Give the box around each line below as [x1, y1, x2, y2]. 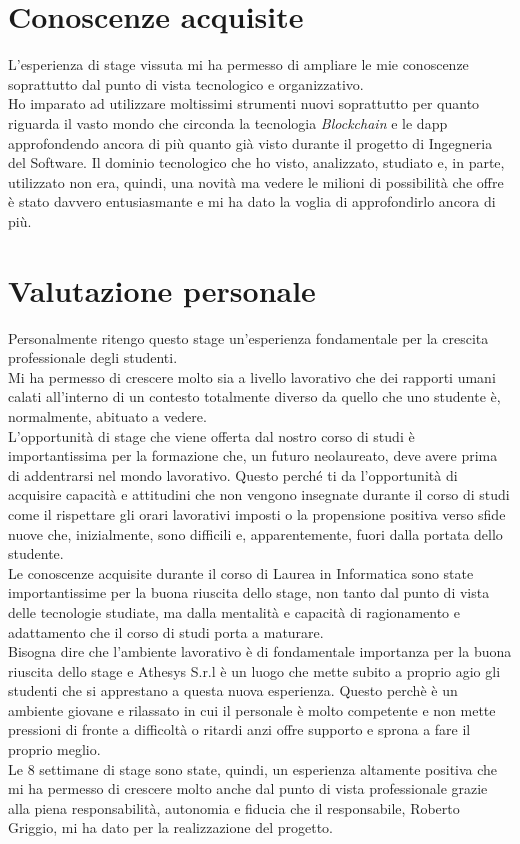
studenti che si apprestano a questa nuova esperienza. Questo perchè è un [8, 680, 458, 701]
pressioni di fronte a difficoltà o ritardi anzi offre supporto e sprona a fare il [8, 719, 471, 740]
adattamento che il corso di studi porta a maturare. [8, 621, 324, 642]
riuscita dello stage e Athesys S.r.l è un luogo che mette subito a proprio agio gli [8, 660, 501, 681]
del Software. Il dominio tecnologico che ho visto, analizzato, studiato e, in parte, [8, 152, 505, 173]
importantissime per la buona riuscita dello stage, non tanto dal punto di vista [8, 582, 490, 603]
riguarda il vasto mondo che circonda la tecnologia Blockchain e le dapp [8, 112, 448, 133]
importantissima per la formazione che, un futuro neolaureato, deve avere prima [8, 445, 498, 466]
